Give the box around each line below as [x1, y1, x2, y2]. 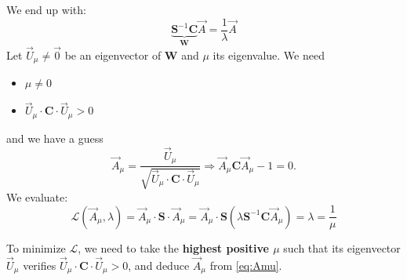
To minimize [6, 240, 66, 256]
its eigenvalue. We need [213, 46, 325, 63]
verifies [23, 257, 56, 273]
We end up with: [6, 2, 86, 17]
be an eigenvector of [64, 46, 162, 63]
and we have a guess [6, 129, 104, 146]
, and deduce [128, 257, 190, 273]
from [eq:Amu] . [209, 257, 282, 273]
